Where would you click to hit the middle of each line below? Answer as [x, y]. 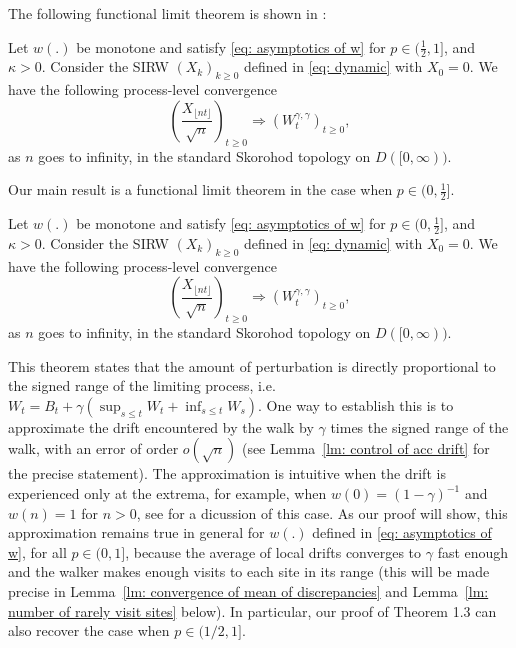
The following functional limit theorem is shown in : [167, 13]
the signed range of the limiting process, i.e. [142, 385]
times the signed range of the [419, 426]
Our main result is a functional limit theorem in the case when [200, 189]
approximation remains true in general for [136, 532]
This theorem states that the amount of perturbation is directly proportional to [252, 365]
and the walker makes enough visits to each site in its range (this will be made [249, 571]
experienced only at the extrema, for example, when [167, 493]
